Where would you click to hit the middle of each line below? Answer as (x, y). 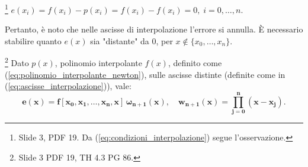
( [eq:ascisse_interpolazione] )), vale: (68, 86)
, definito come (195, 63)
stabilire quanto (33, 40)
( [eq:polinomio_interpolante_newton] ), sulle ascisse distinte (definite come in (145, 74)
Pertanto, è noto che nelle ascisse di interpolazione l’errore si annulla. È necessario (154, 29)
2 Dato (17, 62)
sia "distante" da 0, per (131, 40)
